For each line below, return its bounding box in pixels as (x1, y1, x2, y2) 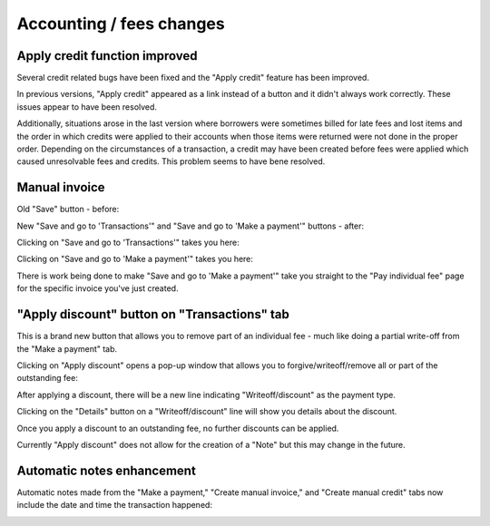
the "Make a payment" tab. (16, 343, 118, 354)
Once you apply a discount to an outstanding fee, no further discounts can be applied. (16, 423, 339, 433)
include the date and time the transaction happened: (16, 500, 213, 511)
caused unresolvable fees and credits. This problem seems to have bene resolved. (16, 156, 326, 167)
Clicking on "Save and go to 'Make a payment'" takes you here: (16, 254, 254, 265)
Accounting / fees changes (16, 14, 226, 34)
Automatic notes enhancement (16, 463, 197, 478)
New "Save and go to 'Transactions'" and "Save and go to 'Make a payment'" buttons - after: (16, 220, 365, 231)
